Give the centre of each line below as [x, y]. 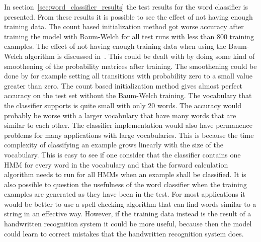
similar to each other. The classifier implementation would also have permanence [128, 125]
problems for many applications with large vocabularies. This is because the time [129, 135]
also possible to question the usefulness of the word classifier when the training [125, 184]
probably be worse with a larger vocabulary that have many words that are [120, 115]
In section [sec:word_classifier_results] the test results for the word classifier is [126, 7]
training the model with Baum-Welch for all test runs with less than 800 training [129, 36]
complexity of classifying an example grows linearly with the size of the [114, 145]
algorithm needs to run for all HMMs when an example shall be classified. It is [125, 174]
